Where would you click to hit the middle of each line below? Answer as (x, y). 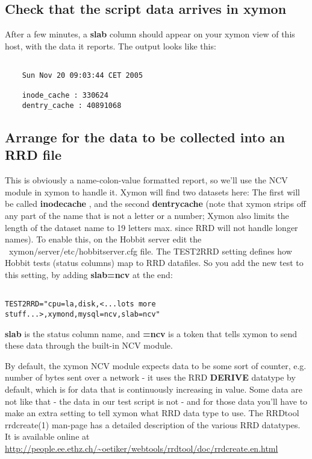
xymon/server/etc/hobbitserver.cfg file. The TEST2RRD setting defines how (150, 251)
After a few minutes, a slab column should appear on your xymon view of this (150, 34)
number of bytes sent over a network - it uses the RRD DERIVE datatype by (150, 377)
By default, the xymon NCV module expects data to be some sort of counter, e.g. (156, 365)
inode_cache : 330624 (65, 96)
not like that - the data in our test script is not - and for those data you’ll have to (156, 401)
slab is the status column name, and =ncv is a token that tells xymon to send (151, 333)
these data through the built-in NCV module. (89, 345)
